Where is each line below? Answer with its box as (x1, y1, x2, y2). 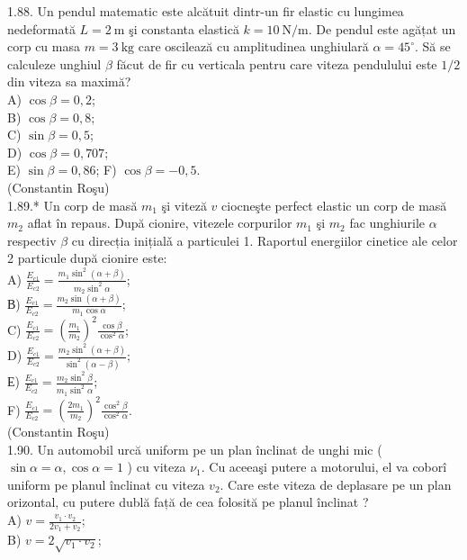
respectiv (7, 230, 57, 249)
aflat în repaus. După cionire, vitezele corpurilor (27, 213, 292, 232)
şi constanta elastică (129, 19, 239, 38)
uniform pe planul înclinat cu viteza (7, 474, 205, 493)
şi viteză (161, 195, 207, 214)
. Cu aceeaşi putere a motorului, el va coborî (201, 457, 447, 476)
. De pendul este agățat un (308, 19, 456, 38)
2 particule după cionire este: (7, 248, 167, 267)
